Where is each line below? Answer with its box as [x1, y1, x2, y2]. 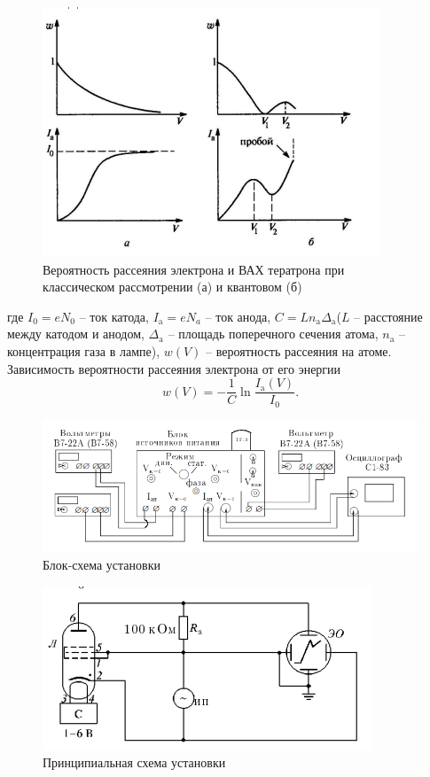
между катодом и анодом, [7, 324, 145, 343]
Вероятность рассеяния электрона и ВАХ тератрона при [43, 260, 345, 278]
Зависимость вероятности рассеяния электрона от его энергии [7, 359, 341, 377]
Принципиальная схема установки [43, 753, 226, 772]
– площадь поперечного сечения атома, [168, 324, 379, 343]
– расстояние [354, 307, 423, 325]
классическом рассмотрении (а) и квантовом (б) [43, 277, 302, 296]
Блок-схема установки [43, 555, 160, 573]
